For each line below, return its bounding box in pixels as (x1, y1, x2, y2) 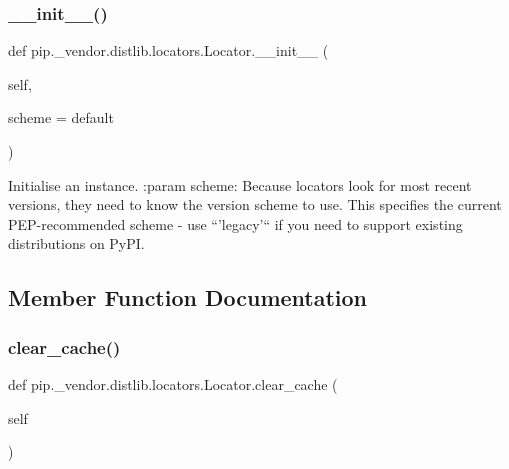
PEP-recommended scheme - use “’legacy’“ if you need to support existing (8, 213, 463, 234)
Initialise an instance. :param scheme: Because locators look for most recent (8, 174, 472, 195)
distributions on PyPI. (8, 233, 145, 254)
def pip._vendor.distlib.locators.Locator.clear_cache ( (8, 373, 338, 394)
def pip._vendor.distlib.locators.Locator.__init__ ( (8, 40, 329, 61)
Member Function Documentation (8, 282, 368, 313)
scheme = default (8, 107, 114, 128)
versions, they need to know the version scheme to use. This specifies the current (8, 194, 502, 215)
